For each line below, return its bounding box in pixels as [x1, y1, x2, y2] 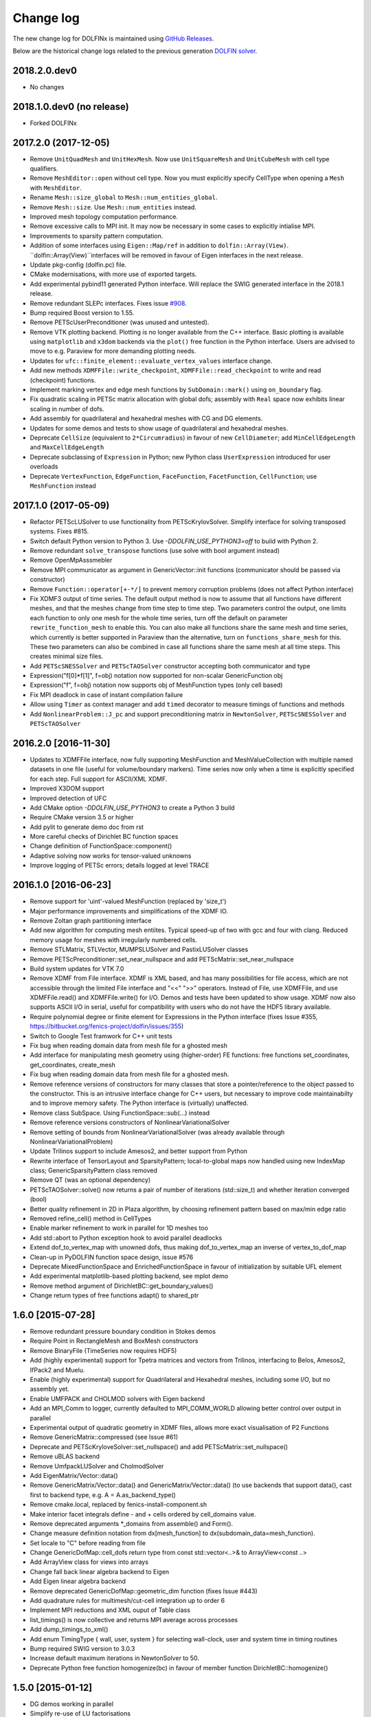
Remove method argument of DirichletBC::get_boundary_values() [30, 1282, 214, 1290]
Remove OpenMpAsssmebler [30, 556, 113, 565]
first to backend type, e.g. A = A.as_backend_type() [30, 1490, 177, 1499]
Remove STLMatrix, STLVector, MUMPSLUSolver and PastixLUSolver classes [30, 945, 249, 954]
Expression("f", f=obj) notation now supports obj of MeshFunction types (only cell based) [30, 681, 283, 690]
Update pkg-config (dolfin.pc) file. [30, 260, 127, 269]
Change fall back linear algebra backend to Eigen [30, 1567, 170, 1576]
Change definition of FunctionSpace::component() [30, 842, 172, 850]
